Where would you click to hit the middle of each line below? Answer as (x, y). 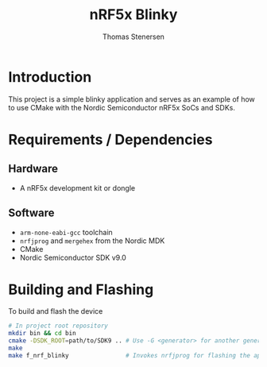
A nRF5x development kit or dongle (77, 187)
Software (31, 213)
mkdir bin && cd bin (43, 334)
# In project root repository (58, 326)
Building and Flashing (81, 290)
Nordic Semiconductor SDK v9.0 (73, 257)
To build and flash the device (56, 311)
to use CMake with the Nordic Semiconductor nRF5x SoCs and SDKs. (122, 107)
